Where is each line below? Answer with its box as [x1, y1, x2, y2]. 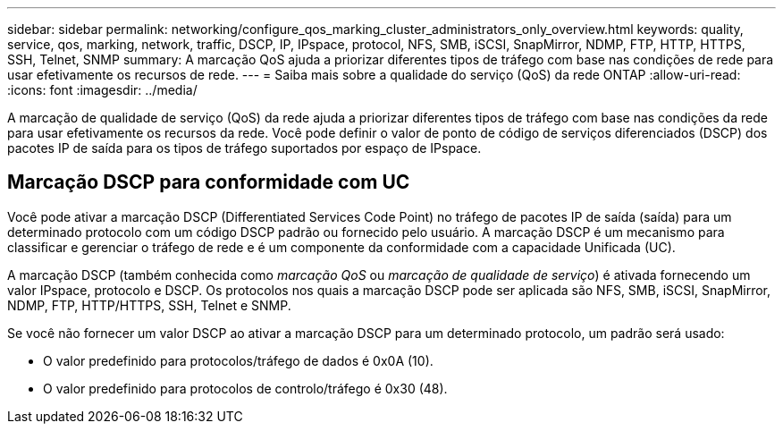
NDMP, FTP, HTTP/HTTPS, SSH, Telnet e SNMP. [7, 297, 291, 313]
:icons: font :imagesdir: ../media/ [7, 82, 198, 97]
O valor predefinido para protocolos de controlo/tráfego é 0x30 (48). [43, 380, 448, 396]
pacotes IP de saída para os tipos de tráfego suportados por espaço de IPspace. [7, 140, 482, 156]
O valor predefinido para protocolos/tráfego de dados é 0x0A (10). [43, 352, 434, 368]
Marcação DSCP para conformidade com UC [7, 171, 410, 194]
